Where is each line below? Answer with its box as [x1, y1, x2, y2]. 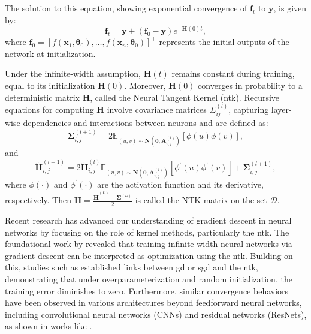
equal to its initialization [5, 79, 95, 91]
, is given [273, 2, 307, 14]
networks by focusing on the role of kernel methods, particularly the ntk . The [5, 225, 289, 238]
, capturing [228, 103, 269, 115]
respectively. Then [5, 194, 71, 206]
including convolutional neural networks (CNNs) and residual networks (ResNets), [5, 308, 307, 320]
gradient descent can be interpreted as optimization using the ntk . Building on [5, 249, 293, 261]
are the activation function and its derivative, [97, 178, 264, 191]
